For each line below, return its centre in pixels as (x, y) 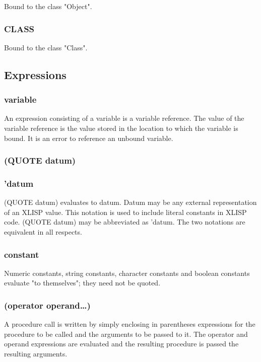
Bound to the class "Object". (48, 6)
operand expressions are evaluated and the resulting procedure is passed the (121, 344)
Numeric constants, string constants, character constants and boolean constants (127, 273)
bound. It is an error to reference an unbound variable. (89, 138)
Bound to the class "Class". (46, 47)
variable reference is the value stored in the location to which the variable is (121, 128)
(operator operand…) (47, 305)
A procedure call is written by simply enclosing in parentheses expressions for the (130, 324)
